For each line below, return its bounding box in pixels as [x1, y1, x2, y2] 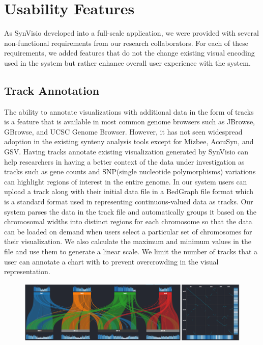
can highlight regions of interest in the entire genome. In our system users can [4, 176, 247, 187]
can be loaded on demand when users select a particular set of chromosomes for [4, 226, 252, 236]
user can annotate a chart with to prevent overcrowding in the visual [4, 256, 219, 267]
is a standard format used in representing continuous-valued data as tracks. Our [4, 196, 253, 207]
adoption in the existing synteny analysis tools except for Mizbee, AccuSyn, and [4, 136, 254, 147]
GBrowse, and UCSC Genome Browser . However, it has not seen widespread [4, 126, 243, 137]
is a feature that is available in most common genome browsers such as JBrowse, [4, 116, 255, 127]
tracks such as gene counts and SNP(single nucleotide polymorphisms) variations [4, 166, 256, 177]
